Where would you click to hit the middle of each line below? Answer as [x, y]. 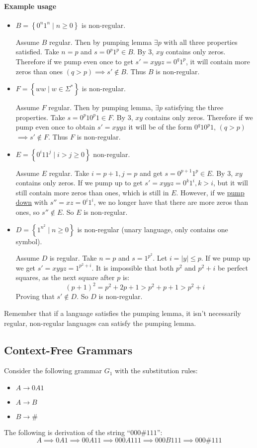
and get [151, 173]
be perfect [233, 267]
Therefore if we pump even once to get [74, 61]
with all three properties [201, 42]
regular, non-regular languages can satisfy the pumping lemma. [100, 323]
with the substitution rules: [156, 371]
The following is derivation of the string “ [67, 432]
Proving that [35, 296]
